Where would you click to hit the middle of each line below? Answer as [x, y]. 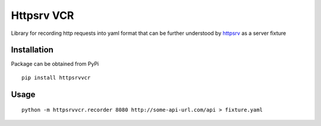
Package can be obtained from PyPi [55, 64]
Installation [32, 50]
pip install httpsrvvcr [56, 77]
